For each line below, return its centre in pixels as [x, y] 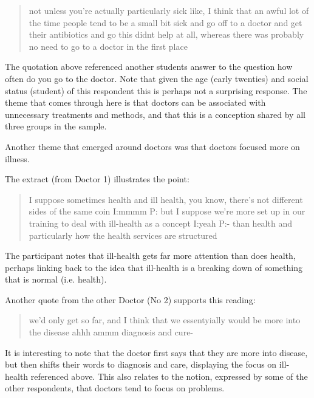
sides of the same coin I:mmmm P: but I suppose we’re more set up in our [167, 211]
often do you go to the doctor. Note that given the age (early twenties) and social [157, 78]
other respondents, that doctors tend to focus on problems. [115, 388]
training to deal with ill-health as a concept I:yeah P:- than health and [160, 223]
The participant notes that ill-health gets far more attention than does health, [150, 256]
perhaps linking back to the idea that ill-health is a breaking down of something [154, 267]
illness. [17, 158]
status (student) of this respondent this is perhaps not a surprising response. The [156, 90]
